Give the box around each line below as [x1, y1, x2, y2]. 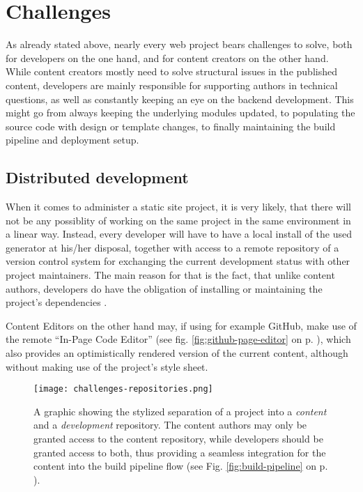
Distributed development [6, 167, 189, 188]
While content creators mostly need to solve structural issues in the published [6, 64, 337, 79]
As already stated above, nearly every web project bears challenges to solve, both [6, 37, 353, 52]
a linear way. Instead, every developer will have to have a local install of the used [6, 226, 352, 241]
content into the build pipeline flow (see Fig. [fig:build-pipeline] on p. [33, 459, 328, 473]
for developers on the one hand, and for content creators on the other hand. [6, 50, 329, 65]
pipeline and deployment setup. [6, 132, 139, 147]
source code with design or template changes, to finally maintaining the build [6, 118, 336, 133]
